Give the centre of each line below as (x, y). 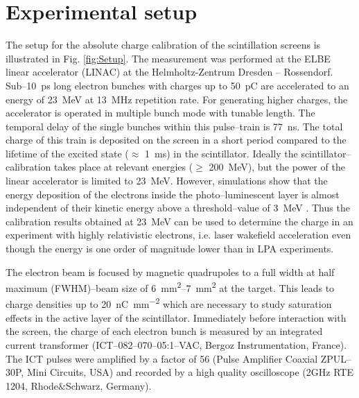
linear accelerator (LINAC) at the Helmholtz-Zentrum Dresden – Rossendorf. (169, 72)
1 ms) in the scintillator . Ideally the (221, 153)
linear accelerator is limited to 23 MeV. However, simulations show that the (167, 181)
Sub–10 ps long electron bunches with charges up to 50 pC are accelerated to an (177, 85)
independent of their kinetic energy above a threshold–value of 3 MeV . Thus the (178, 208)
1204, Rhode (32, 385)
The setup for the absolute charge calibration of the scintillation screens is (163, 45)
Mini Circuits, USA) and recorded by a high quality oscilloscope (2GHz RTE (190, 372)
